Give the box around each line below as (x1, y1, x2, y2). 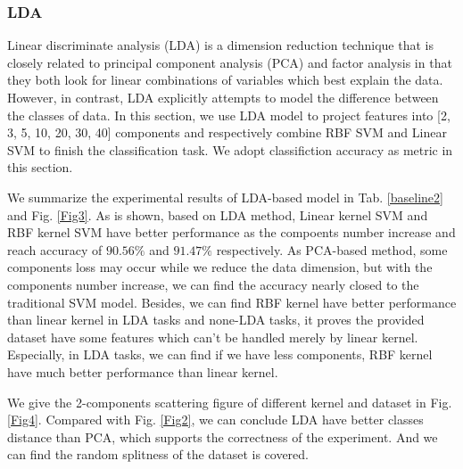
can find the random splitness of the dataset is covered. (7, 445, 310, 464)
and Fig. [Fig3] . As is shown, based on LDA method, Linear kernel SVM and (7, 205, 428, 224)
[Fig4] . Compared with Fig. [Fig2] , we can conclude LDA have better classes (7, 410, 424, 429)
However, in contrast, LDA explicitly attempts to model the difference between (7, 88, 439, 106)
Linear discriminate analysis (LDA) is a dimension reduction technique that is (7, 36, 434, 54)
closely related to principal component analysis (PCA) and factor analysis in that (7, 53, 452, 71)
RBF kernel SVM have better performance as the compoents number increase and (7, 223, 456, 242)
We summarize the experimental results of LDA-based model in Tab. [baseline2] (7, 187, 443, 206)
